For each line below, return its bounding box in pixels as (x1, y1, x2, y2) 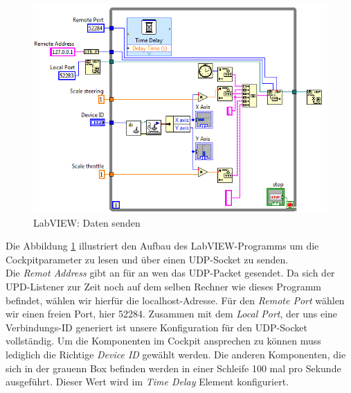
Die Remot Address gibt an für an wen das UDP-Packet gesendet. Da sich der (6, 265, 335, 280)
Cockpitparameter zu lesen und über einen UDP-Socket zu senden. (6, 252, 289, 266)
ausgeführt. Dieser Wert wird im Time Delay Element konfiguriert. (6, 374, 289, 389)
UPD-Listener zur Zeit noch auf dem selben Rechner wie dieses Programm (6, 279, 322, 293)
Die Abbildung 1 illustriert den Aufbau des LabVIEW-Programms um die (6, 238, 319, 253)
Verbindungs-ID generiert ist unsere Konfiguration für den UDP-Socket (6, 320, 307, 334)
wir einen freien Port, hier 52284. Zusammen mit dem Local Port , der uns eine (6, 306, 338, 321)
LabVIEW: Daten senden (33, 215, 141, 229)
